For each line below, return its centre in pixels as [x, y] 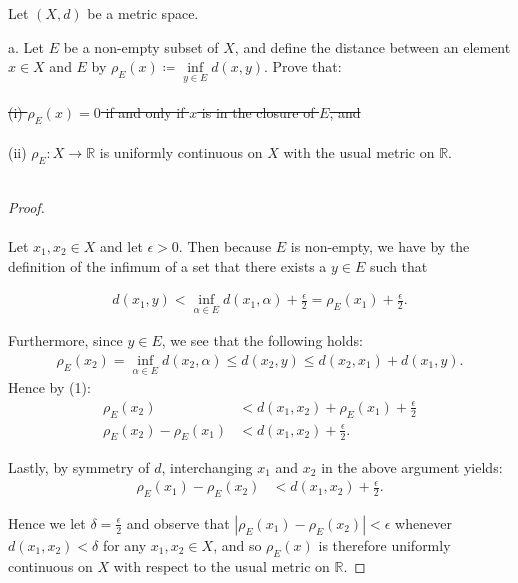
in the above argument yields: [412, 466]
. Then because [225, 245]
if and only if [145, 112]
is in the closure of [258, 112]
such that [399, 265]
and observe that [178, 522]
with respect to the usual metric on [221, 565]
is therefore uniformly [384, 544]
